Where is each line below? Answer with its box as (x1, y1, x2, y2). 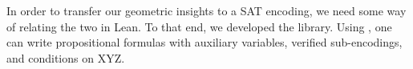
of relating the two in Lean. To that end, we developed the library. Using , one (6, 18, 392, 34)
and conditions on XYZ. (6, 49, 125, 66)
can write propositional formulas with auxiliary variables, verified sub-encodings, (6, 34, 403, 51)
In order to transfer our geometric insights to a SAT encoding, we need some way (6, 2, 407, 18)
